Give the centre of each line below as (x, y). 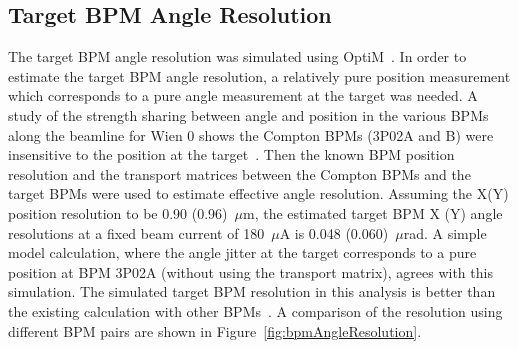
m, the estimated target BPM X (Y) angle (373, 212)
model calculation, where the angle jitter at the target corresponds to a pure (242, 252)
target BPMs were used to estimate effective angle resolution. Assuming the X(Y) (258, 193)
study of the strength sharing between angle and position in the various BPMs (248, 114)
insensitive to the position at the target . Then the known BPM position (231, 154)
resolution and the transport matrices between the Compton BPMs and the (239, 173)
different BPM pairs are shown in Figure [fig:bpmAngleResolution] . (215, 330)
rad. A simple (445, 232)
